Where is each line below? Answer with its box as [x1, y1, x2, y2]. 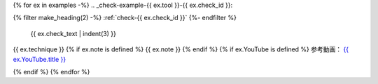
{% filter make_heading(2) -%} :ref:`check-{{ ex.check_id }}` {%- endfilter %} [13, 14, 237, 22]
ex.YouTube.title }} [13, 55, 66, 63]
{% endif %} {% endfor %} [13, 67, 90, 76]
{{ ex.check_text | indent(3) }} [30, 29, 117, 37]
